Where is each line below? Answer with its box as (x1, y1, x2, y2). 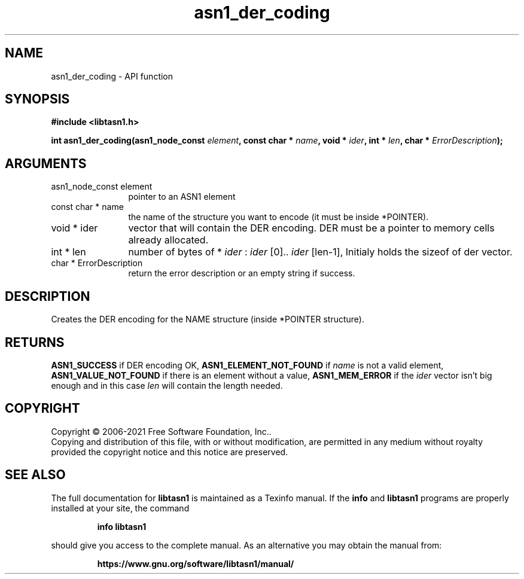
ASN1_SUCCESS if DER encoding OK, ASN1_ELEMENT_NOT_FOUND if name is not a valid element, (51, 359, 444, 370)
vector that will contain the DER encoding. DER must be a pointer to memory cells (128, 222, 495, 234)
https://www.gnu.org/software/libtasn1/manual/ (97, 558, 294, 569)
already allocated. (128, 234, 209, 246)
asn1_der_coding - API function (51, 71, 173, 81)
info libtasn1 (97, 521, 147, 532)
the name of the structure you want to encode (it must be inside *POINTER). (128, 212, 429, 223)
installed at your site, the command (51, 502, 190, 513)
